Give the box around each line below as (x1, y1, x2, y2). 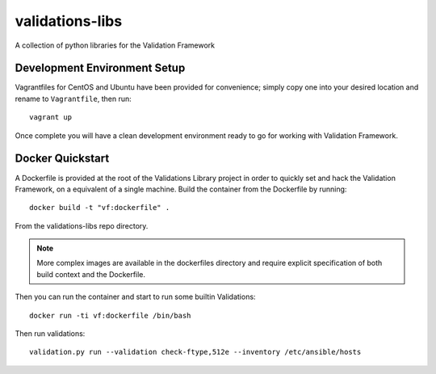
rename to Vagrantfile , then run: (15, 94, 132, 103)
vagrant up (29, 113, 73, 122)
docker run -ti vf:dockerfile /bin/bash (29, 311, 191, 320)
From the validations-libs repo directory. (15, 221, 149, 230)
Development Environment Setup (15, 61, 186, 75)
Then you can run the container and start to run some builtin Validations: (15, 292, 256, 302)
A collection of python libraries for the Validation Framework (15, 40, 216, 50)
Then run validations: (15, 329, 86, 338)
